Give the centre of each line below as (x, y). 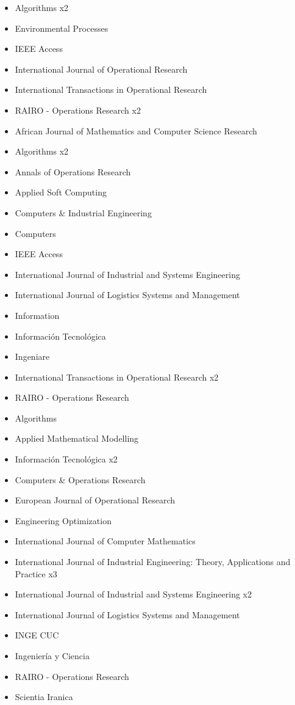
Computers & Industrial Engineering (83, 212)
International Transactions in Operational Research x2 (117, 377)
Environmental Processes (62, 28)
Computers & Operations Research (80, 479)
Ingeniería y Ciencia (52, 656)
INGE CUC (37, 635)
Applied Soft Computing (61, 192)
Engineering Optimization (63, 520)
